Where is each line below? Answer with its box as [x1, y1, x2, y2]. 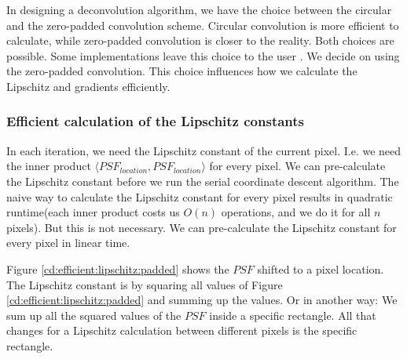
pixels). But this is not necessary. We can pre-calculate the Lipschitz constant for [6, 219, 397, 235]
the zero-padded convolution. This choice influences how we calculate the [6, 63, 357, 79]
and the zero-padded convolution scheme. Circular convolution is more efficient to [6, 16, 399, 33]
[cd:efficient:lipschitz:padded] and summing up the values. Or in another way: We [6, 292, 398, 308]
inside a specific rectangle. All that [209, 306, 376, 323]
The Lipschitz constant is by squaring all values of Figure [6, 276, 283, 292]
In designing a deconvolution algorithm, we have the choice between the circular [6, 2, 392, 17]
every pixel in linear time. [6, 234, 130, 251]
